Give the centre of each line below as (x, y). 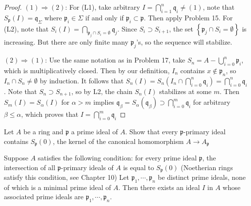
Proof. (13, 7)
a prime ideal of (94, 131)
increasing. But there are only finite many (66, 42)
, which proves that (50, 114)
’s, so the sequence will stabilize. (184, 42)
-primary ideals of (87, 167)
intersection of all (30, 167)
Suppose (16, 158)
